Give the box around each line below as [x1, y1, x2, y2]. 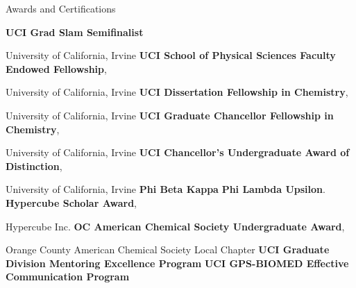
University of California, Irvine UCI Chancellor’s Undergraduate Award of [6, 145, 350, 160]
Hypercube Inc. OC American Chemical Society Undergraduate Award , [6, 219, 345, 233]
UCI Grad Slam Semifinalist [6, 24, 144, 39]
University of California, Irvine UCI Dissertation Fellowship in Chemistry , [6, 85, 348, 99]
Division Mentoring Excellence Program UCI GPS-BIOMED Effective [6, 255, 349, 270]
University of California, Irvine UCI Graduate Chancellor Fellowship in [6, 108, 334, 122]
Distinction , [6, 158, 62, 173]
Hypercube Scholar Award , [6, 195, 137, 210]
